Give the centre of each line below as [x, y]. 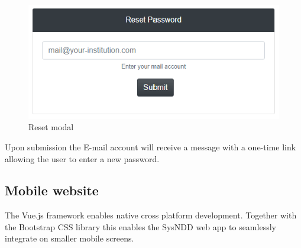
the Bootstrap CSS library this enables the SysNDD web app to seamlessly [140, 226]
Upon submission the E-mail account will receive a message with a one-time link [150, 146]
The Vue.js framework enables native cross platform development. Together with [151, 215]
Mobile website [52, 190]
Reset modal [51, 127]
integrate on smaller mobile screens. [69, 238]
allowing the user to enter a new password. [82, 158]
